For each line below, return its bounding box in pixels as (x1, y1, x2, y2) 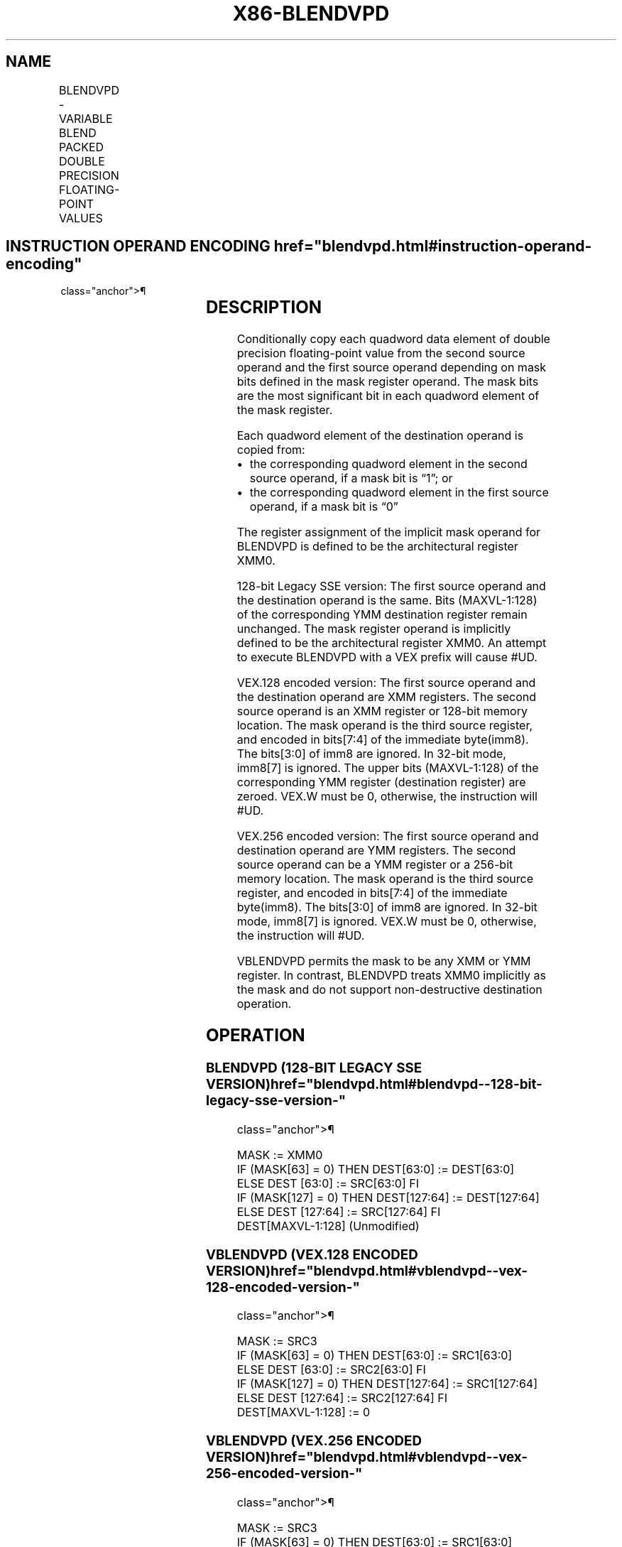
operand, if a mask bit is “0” (249, 499, 398, 514)
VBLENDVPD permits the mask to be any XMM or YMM (236, 954, 531, 969)
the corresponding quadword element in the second (249, 457, 528, 472)
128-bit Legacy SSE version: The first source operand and (236, 579, 546, 594)
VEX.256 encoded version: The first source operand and (236, 829, 539, 844)
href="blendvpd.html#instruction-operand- (273, 237, 592, 256)
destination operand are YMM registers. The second (236, 843, 516, 858)
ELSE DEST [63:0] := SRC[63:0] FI (236, 1176, 420, 1190)
